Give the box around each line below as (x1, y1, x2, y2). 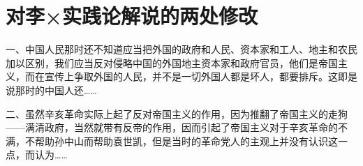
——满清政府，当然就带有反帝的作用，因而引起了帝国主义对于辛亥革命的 (6, 120, 338, 135)
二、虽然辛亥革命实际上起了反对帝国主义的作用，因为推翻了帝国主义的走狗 (6, 106, 348, 121)
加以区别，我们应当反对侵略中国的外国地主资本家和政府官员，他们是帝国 (6, 55, 338, 70)
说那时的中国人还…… (6, 82, 97, 97)
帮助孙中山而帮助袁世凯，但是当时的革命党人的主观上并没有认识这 (34, 133, 338, 148)
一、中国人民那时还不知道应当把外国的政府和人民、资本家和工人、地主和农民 (6, 42, 357, 56)
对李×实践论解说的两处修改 (6, 1, 258, 30)
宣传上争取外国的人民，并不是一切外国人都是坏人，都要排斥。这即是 (44, 69, 357, 84)
